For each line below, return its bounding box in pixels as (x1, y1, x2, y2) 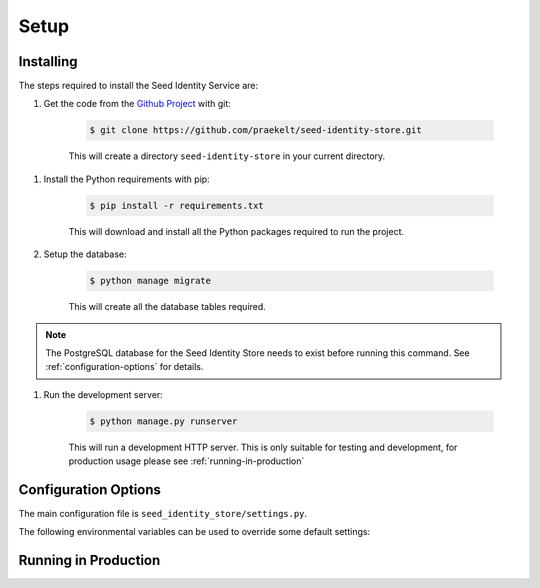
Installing (18, 53, 79, 70)
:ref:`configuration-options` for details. (45, 361, 204, 373)
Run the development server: (43, 388, 164, 400)
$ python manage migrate (89, 275, 212, 287)
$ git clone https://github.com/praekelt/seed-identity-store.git (89, 125, 422, 136)
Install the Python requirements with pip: (43, 173, 210, 185)
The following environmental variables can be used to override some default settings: (18, 526, 370, 538)
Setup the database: (43, 248, 127, 260)
